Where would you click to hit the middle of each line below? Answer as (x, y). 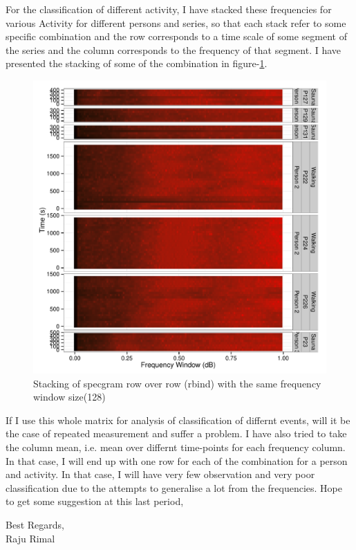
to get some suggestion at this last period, (95, 501)
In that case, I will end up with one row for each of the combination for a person (177, 460)
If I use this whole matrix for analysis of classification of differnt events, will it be (178, 420)
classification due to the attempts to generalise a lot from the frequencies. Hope (174, 487)
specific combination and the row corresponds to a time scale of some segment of (177, 36)
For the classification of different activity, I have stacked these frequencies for (169, 9)
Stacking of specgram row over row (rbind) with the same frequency (177, 383)
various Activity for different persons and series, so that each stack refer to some (176, 22)
